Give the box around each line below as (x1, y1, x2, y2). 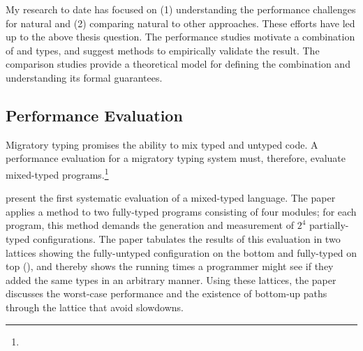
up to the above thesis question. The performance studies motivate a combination (6, 29, 355, 44)
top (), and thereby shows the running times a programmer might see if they (6, 259, 334, 274)
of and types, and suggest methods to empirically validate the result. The (6, 43, 320, 57)
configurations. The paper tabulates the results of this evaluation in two (33, 231, 341, 246)
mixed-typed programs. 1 (6, 165, 109, 181)
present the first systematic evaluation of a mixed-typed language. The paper (6, 191, 336, 205)
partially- (309, 218, 349, 232)
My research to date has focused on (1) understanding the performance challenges (6, 2, 356, 16)
